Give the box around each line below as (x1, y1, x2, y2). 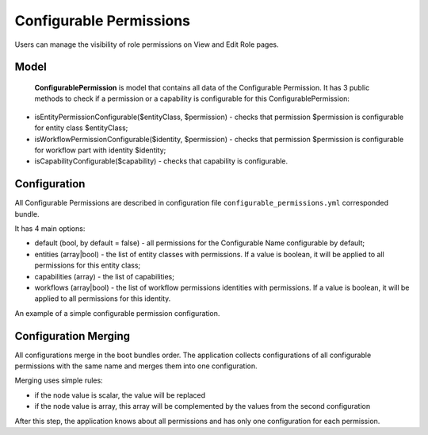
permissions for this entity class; (34, 260, 141, 270)
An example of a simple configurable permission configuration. (14, 308, 220, 318)
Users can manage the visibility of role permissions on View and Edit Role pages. (14, 40, 279, 49)
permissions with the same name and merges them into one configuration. (14, 361, 258, 371)
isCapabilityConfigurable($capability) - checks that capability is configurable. (34, 156, 289, 166)
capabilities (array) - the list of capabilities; (34, 271, 174, 281)
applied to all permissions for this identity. (34, 294, 171, 303)
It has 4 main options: (14, 223, 86, 233)
